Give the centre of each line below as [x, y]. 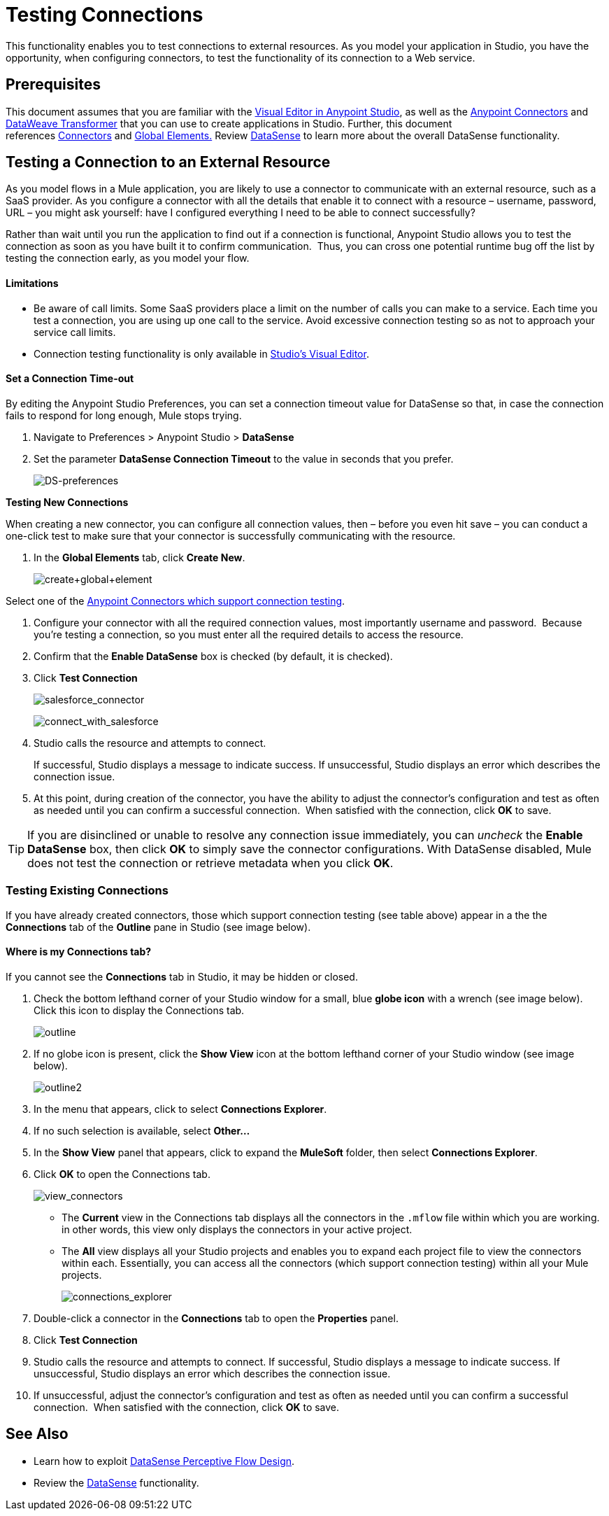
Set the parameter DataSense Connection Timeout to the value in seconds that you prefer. [244, 458]
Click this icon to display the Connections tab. [139, 1010]
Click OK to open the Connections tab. [122, 1174]
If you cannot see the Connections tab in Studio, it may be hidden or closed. [182, 976]
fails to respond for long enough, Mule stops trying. [124, 415]
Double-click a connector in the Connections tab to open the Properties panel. [216, 1318]
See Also [37, 1434]
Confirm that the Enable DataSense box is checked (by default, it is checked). [213, 656]
